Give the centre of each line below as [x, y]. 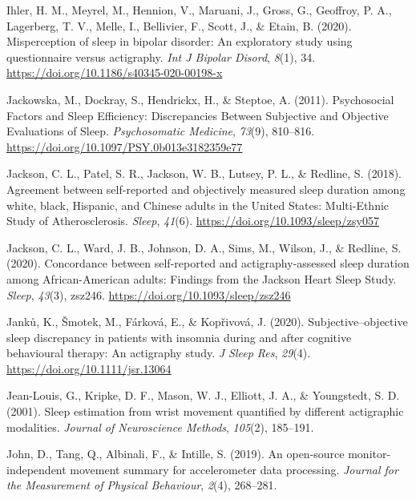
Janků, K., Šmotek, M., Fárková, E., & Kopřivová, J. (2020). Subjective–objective [207, 322]
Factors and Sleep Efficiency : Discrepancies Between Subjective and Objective [198, 115]
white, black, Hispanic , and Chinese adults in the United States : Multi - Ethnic [198, 205]
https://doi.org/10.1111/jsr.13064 [89, 368]
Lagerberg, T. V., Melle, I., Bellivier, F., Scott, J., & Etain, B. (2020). [179, 25]
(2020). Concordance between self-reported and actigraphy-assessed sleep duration [208, 263]
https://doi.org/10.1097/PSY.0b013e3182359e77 [125, 146]
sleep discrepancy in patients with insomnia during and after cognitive [179, 337]
